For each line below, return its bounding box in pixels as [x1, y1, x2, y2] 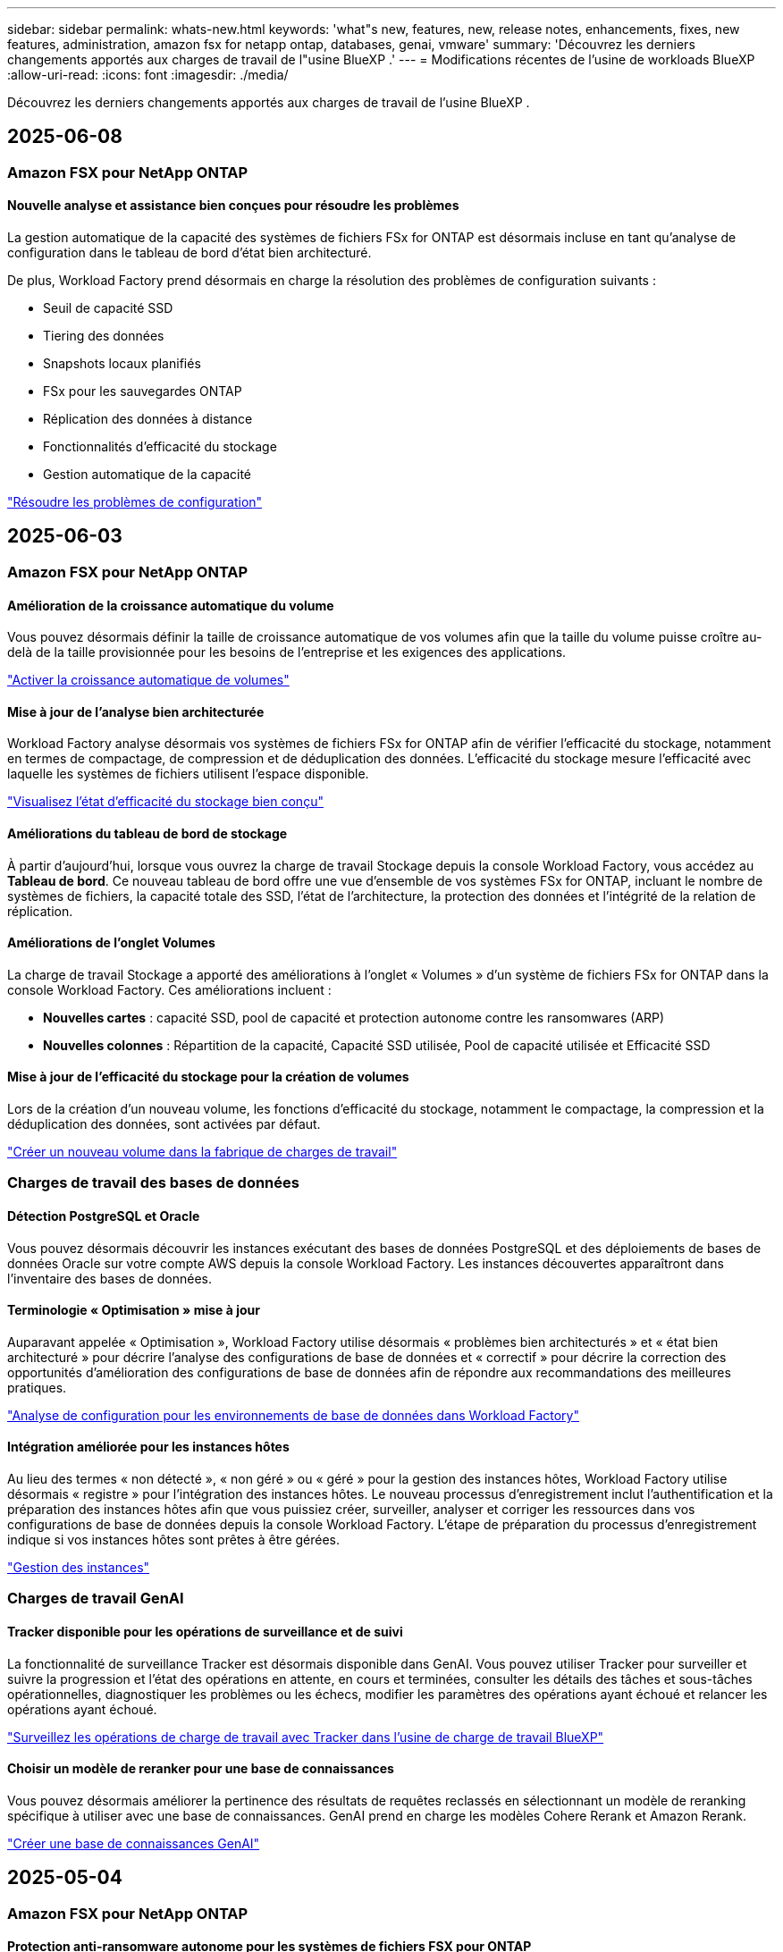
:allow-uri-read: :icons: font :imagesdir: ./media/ [7, 67, 289, 82]
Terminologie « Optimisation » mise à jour [7, 1302, 260, 1318]
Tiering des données [43, 328, 164, 344]
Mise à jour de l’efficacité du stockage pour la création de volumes [7, 1069, 409, 1085]
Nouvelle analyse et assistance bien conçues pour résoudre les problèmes [7, 198, 459, 214]
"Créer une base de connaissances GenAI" [7, 1835, 260, 1851]
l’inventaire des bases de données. [7, 1270, 213, 1286]
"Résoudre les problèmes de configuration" [7, 494, 263, 510]
